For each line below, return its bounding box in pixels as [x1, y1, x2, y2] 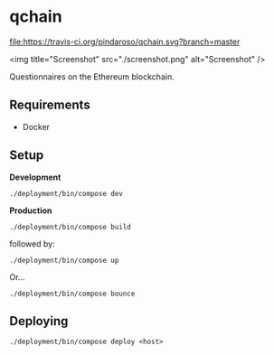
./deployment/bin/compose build [9, 222, 131, 231]
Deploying [9, 313, 69, 329]
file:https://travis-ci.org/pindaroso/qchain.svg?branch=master [9, 36, 241, 47]
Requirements [9, 98, 90, 113]
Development [9, 172, 61, 182]
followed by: [9, 238, 56, 249]
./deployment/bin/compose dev [9, 189, 124, 198]
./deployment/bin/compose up [9, 256, 119, 265]
